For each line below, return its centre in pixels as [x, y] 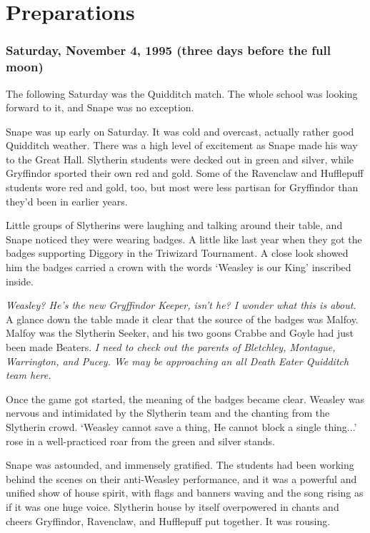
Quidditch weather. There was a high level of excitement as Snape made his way [182, 145]
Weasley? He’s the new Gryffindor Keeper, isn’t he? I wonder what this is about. [181, 305]
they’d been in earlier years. [67, 201]
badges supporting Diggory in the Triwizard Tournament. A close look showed [177, 253]
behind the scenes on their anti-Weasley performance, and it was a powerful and [181, 478]
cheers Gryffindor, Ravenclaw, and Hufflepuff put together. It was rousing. [168, 521]
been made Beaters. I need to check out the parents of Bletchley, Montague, [171, 347]
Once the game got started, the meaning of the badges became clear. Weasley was [185, 399]
